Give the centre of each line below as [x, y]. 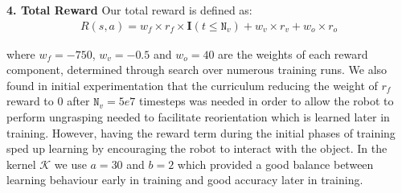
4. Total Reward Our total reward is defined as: [129, 10]
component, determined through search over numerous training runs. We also [197, 70]
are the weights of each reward [293, 53]
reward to [30, 101]
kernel [21, 164]
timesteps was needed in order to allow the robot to [266, 101]
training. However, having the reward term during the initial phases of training [201, 132]
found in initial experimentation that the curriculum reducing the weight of [192, 85]
